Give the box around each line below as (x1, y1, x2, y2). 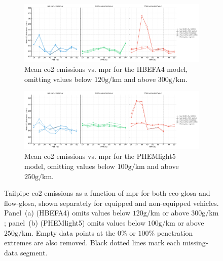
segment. (20, 247, 48, 257)
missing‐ (182, 237, 208, 248)
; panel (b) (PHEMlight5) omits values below (4, 217, 146, 228)
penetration (157, 227, 193, 238)
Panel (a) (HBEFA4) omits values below (4, 207, 131, 218)
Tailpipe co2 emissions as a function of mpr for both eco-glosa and (4, 188, 210, 198)
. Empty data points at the (31, 227, 116, 238)
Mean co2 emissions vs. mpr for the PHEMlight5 (24, 151, 176, 161)
